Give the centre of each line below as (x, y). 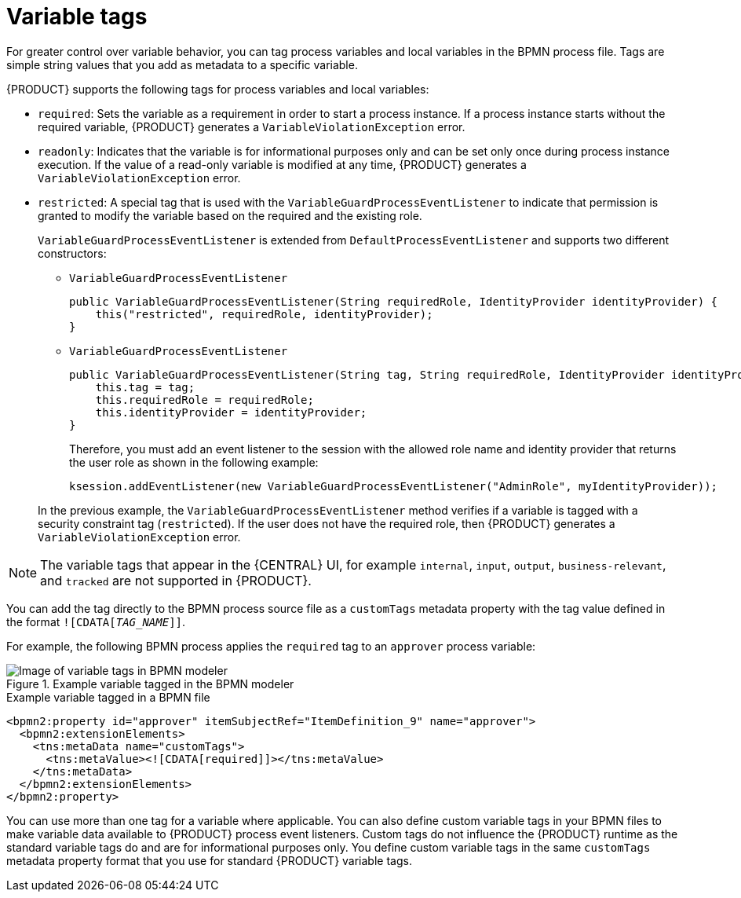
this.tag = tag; (145, 387)
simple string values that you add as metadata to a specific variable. (182, 64)
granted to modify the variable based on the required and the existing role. (230, 215)
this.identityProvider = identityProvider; (231, 412)
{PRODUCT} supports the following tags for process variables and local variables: (218, 89)
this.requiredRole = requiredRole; (204, 400)
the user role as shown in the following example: (194, 462)
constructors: (72, 253)
